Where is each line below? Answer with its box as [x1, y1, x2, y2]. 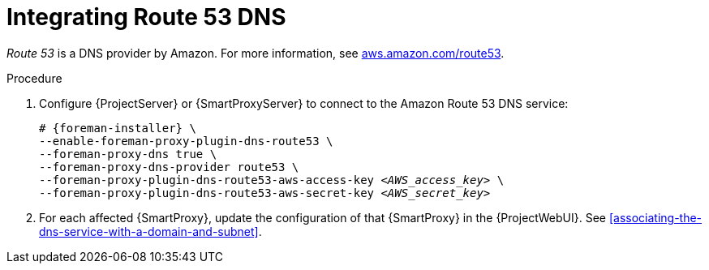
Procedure [6, 71, 62, 85]
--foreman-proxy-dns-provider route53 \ [39, 160, 299, 174]
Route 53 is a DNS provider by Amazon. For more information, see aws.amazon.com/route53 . [6, 45, 505, 60]
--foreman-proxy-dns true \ [39, 147, 217, 161]
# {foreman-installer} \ [39, 121, 196, 135]
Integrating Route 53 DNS [6, 3, 286, 31]
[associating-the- [608, 210, 703, 225]
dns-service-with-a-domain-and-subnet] [39, 224, 259, 238]
